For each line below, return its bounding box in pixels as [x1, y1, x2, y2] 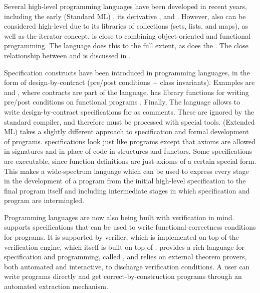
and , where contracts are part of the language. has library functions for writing [4, 86, 249, 97]
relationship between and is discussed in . [4, 50, 131, 60]
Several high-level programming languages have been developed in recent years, [4, 1, 247, 11]
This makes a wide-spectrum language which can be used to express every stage [4, 165, 249, 176]
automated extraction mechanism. [4, 281, 108, 291]
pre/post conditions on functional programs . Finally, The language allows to [4, 96, 240, 107]
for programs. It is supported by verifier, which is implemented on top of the [4, 232, 239, 242]
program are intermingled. [4, 195, 85, 206]
